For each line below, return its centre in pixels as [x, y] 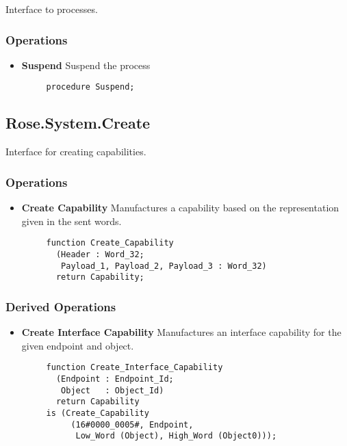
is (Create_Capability [98, 413]
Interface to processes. [52, 9]
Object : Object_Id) [113, 390]
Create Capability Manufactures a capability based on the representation [180, 208]
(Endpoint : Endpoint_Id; [115, 379]
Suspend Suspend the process [86, 65]
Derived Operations [61, 306]
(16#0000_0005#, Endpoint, [132, 424]
